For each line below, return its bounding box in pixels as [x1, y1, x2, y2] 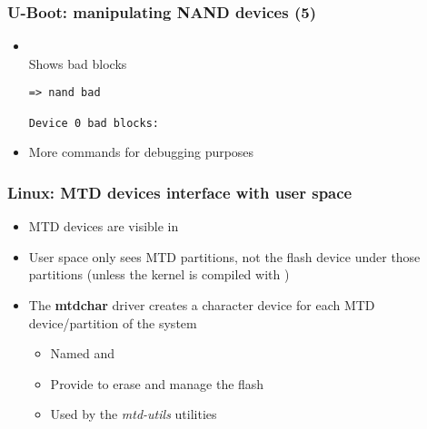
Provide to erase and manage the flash [50, 374, 264, 393]
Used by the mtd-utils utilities [50, 405, 217, 424]
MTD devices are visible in [28, 217, 179, 236]
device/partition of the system [28, 313, 197, 332]
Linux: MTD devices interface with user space [7, 180, 353, 203]
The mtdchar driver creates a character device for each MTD [28, 295, 375, 314]
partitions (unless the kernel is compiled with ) [28, 265, 290, 284]
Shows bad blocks [28, 54, 127, 73]
